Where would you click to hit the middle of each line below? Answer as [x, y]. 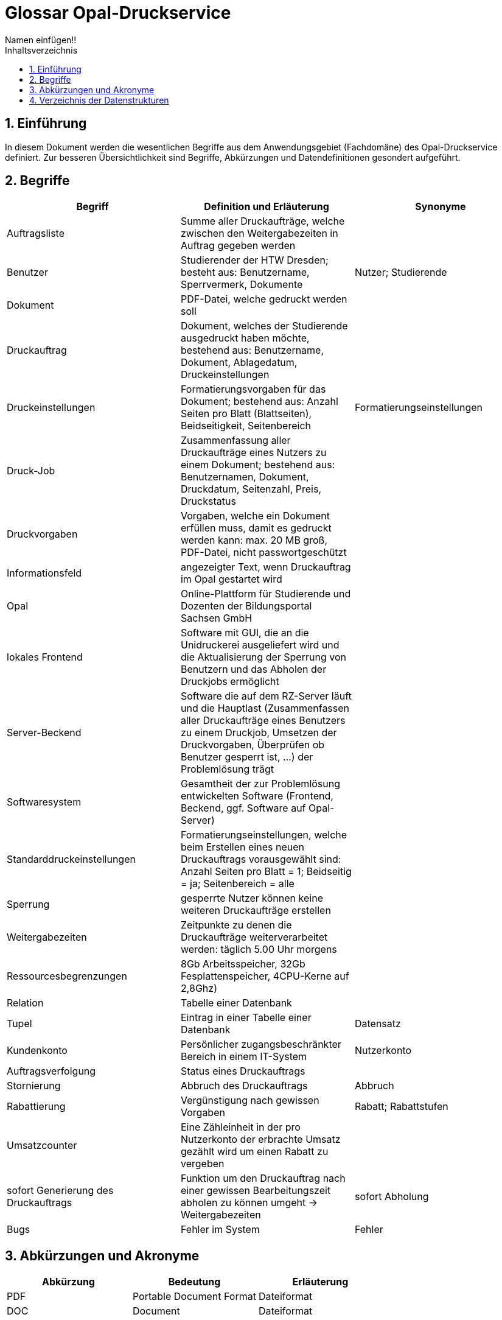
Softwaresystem [44, 802]
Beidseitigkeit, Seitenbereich [246, 426]
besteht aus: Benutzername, [245, 272]
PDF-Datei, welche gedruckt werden [264, 299]
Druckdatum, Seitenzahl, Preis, [251, 489]
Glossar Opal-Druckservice [118, 13]
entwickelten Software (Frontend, [257, 796]
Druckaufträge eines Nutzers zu [253, 453]
